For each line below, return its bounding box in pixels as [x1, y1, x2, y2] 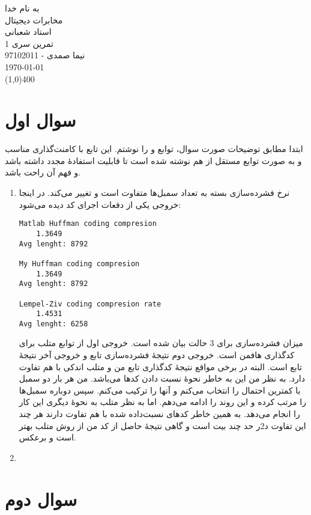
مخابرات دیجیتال [5, 13, 63, 26]
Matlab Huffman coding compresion [19, 219, 157, 228]
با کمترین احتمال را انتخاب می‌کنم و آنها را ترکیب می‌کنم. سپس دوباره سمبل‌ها [19, 383, 301, 396]
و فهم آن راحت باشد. [5, 166, 81, 178]
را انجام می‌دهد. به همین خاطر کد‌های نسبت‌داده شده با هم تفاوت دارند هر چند [19, 407, 300, 420]
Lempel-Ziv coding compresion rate [19, 299, 162, 308]
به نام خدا [5, 2, 40, 14]
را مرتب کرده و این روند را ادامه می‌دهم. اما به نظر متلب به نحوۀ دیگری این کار [19, 395, 307, 408]
